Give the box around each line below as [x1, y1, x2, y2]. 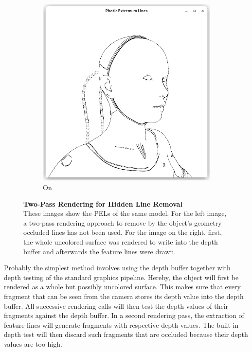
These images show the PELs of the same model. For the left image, [23, 208, 227, 218]
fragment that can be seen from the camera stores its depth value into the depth [4, 291, 244, 301]
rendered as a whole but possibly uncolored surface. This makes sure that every [4, 282, 241, 292]
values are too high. [4, 338, 62, 349]
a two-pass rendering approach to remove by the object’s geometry [23, 217, 222, 228]
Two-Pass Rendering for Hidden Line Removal [23, 198, 182, 209]
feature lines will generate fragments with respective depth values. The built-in [4, 319, 239, 330]
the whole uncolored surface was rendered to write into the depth [23, 236, 218, 246]
